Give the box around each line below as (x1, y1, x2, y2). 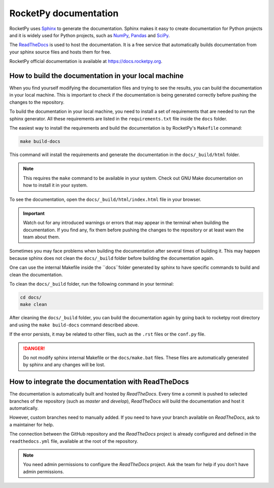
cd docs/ (20, 295, 42, 300)
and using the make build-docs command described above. (9, 322, 139, 328)
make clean (20, 301, 47, 308)
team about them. (23, 234, 60, 240)
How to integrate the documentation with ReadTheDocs (9, 378, 189, 386)
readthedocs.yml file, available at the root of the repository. (9, 438, 139, 444)
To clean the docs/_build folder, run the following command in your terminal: (9, 281, 174, 287)
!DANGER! (23, 345, 45, 351)
